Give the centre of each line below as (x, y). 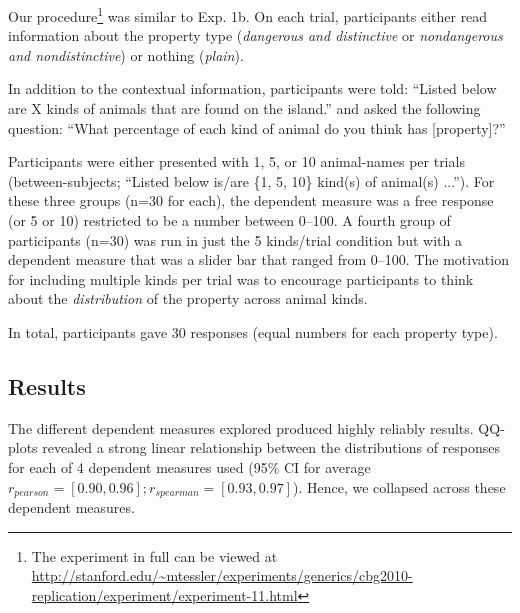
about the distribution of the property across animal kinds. (188, 298)
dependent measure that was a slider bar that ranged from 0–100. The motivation (258, 259)
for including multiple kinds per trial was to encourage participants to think (241, 278)
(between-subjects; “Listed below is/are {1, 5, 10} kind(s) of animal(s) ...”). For (251, 180)
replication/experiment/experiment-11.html (164, 594)
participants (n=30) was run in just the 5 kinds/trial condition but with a (235, 239)
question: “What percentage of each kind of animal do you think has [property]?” (257, 127)
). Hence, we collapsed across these (399, 486)
